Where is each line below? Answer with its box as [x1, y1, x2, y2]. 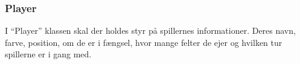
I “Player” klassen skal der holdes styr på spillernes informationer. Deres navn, [5, 24, 296, 37]
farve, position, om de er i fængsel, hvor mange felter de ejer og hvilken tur [5, 36, 282, 48]
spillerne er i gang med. [5, 48, 92, 60]
